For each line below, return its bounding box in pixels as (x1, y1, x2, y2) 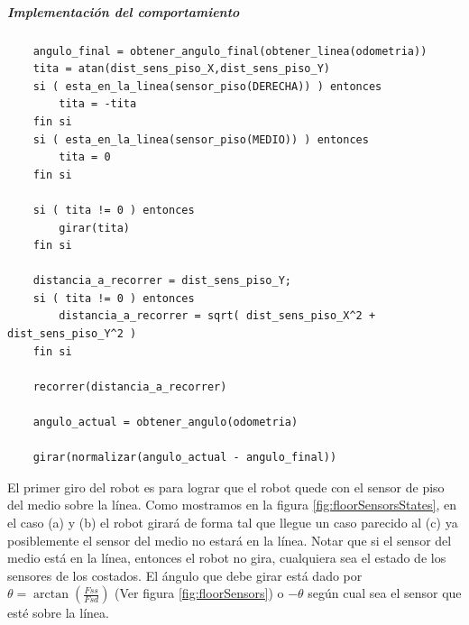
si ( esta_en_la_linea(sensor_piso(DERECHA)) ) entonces (32, 79, 382, 93)
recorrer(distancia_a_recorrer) (32, 380, 227, 393)
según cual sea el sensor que (308, 584, 462, 602)
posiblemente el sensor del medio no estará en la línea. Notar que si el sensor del (7, 530, 452, 549)
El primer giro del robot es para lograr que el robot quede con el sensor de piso (7, 477, 445, 496)
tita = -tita (59, 97, 137, 111)
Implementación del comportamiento (7, 2, 240, 21)
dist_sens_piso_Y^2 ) (7, 327, 137, 341)
